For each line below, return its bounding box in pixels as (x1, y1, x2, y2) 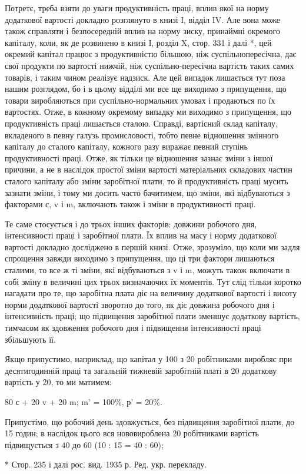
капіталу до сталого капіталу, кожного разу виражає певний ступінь (5, 140, 248, 153)
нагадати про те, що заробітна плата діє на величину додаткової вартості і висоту (5, 287, 297, 299)
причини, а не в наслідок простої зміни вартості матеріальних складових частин (5, 163, 292, 175)
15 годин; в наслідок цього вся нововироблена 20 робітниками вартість (5, 427, 259, 439)
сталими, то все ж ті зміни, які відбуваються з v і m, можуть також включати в (5, 264, 290, 276)
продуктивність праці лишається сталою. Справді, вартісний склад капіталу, (5, 117, 278, 129)
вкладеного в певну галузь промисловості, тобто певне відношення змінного (5, 128, 279, 141)
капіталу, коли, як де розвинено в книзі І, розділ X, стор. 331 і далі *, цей (5, 36, 272, 48)
